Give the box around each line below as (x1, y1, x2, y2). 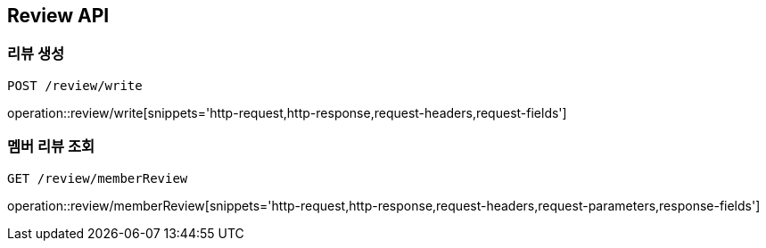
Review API (7, 4, 110, 27)
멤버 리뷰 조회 (7, 137, 95, 156)
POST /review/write (7, 78, 143, 93)
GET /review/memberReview (7, 170, 188, 186)
